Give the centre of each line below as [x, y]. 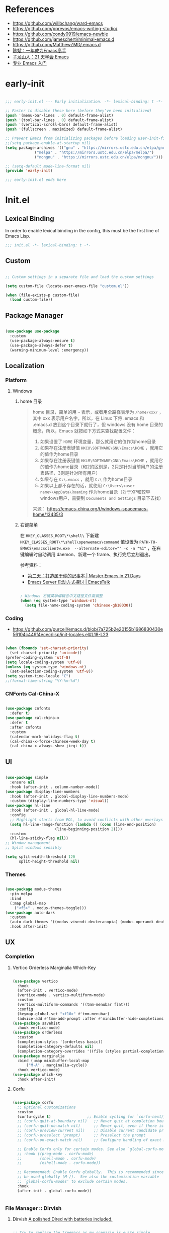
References [30, 9]
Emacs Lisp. [18, 236]
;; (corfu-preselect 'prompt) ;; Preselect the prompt [81, 1135]
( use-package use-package [32, 331]
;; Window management [28, 843]
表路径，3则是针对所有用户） [70, 473]
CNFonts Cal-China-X [32, 694]
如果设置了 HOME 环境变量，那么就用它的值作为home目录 [98, 442]
